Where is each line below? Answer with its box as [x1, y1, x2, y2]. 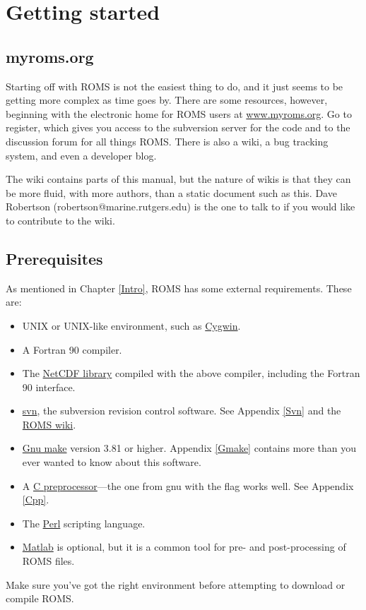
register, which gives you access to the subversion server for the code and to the [6, 120, 350, 135]
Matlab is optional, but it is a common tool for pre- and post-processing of [22, 539, 346, 554]
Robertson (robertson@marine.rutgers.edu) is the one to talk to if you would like [6, 199, 355, 214]
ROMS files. [22, 554, 75, 568]
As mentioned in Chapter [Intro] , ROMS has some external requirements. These [6, 280, 352, 295]
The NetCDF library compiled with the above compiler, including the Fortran [22, 366, 360, 381]
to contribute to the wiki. [6, 213, 115, 227]
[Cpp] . [22, 492, 49, 507]
